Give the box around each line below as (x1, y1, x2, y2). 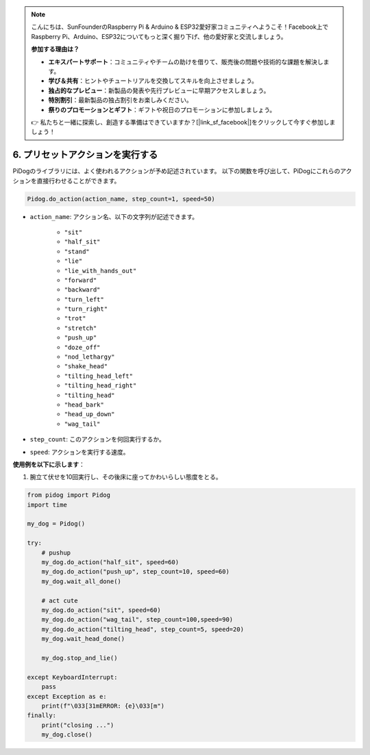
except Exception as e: (27, 692, 108, 700)
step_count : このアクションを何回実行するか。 (29, 435, 166, 444)
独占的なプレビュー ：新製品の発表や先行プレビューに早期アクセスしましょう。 (48, 86, 270, 94)
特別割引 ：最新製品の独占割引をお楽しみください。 (48, 96, 193, 104)
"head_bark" (64, 400, 104, 409)
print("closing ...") (41, 721, 114, 729)
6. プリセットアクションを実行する (12, 149, 158, 161)
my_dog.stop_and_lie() (41, 654, 118, 662)
